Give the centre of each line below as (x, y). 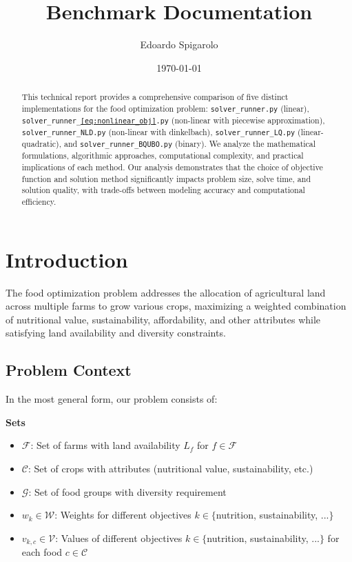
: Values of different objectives (119, 538)
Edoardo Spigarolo (179, 44)
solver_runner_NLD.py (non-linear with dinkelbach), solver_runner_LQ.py (158, 132)
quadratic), (41, 144)
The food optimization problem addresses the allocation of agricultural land (166, 292)
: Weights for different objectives (123, 515)
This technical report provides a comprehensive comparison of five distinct (155, 97)
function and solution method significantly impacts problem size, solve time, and (166, 178)
